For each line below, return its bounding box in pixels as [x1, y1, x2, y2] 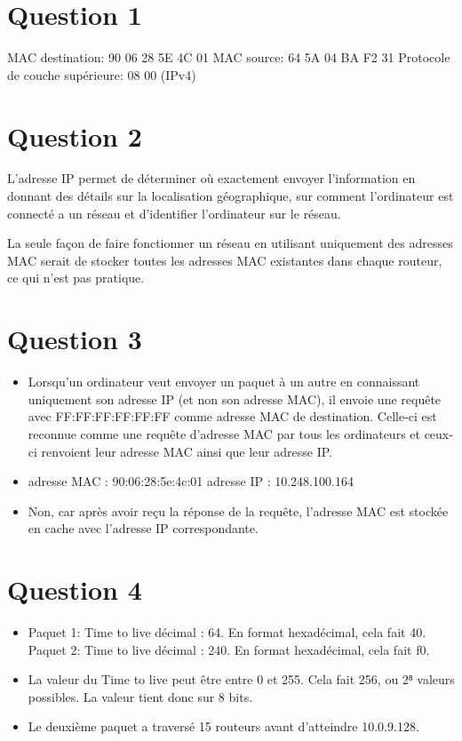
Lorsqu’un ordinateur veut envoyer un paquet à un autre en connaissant [28, 372, 420, 391]
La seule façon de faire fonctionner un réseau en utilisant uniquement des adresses [7, 234, 453, 252]
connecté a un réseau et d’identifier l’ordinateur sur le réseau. [7, 203, 341, 222]
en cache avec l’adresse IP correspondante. [28, 519, 259, 538]
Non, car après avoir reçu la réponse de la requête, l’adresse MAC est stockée [28, 501, 449, 520]
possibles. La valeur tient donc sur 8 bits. [28, 687, 253, 705]
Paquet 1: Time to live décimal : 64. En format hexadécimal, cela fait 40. [28, 623, 426, 641]
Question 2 [7, 117, 142, 154]
